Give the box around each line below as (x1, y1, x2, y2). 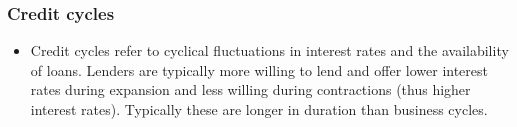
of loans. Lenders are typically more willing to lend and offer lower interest (30, 59, 488, 80)
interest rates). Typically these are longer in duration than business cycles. (30, 99, 488, 119)
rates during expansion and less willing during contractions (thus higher (30, 79, 471, 100)
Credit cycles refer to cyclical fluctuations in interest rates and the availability (30, 40, 509, 61)
